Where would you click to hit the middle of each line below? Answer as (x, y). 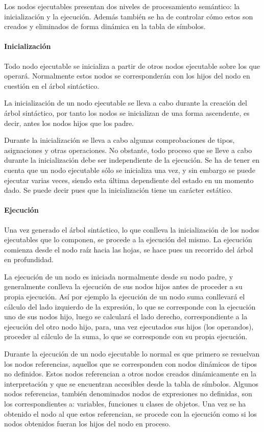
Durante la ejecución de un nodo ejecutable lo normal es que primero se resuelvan (132, 354)
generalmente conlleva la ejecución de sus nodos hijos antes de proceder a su (123, 286)
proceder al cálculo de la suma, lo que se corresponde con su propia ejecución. (126, 336)
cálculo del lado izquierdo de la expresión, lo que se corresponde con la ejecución (130, 306)
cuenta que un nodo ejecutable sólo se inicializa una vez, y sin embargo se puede (130, 170)
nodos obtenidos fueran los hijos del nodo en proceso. (87, 424)
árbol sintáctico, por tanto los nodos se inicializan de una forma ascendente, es (127, 112)
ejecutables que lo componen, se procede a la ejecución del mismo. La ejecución (128, 239)
